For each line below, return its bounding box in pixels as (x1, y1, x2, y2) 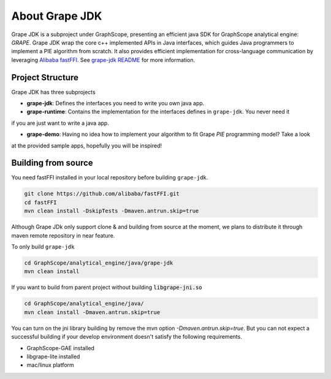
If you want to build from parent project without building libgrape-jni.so (11, 283, 202, 291)
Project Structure (11, 72, 79, 83)
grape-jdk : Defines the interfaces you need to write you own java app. (26, 100, 205, 107)
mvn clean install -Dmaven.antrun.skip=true (24, 309, 161, 315)
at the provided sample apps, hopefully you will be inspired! (11, 141, 162, 149)
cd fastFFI (24, 199, 57, 206)
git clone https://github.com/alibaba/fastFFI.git (24, 190, 180, 197)
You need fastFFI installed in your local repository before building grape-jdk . (11, 174, 208, 181)
